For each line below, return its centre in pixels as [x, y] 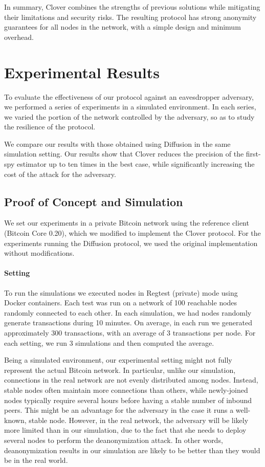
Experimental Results [82, 72]
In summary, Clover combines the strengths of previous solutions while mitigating [132, 7]
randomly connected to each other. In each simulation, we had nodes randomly [128, 312]
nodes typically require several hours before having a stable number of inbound [128, 400]
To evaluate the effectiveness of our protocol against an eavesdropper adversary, [129, 96]
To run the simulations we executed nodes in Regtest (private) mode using [121, 292]
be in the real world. [36, 460]
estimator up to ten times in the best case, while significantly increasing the [136, 164]
